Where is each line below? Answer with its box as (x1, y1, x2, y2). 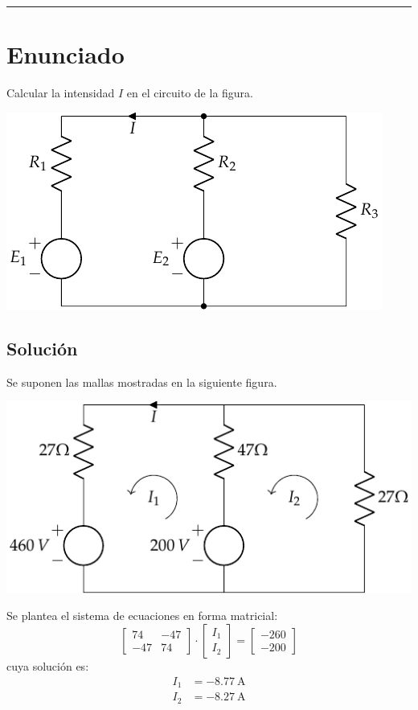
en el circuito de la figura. (126, 84, 253, 101)
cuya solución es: (6, 657, 89, 674)
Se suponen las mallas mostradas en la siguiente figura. (6, 373, 277, 390)
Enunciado (6, 38, 125, 71)
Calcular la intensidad (6, 84, 115, 101)
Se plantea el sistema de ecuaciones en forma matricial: (6, 607, 278, 624)
